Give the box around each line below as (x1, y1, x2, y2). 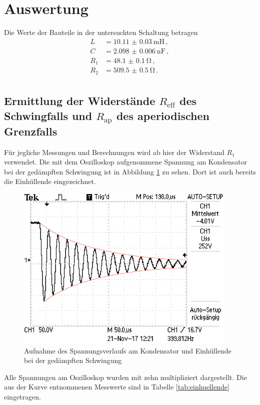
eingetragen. (4, 391, 41, 401)
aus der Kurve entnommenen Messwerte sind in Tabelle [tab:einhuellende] (4, 381, 229, 392)
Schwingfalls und (4, 107, 92, 123)
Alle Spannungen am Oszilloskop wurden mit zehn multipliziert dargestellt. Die (4, 371, 247, 382)
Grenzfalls (4, 123, 57, 138)
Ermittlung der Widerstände (4, 93, 155, 108)
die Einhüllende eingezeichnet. (4, 176, 96, 186)
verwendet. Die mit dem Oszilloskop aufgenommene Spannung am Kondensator (4, 156, 247, 167)
